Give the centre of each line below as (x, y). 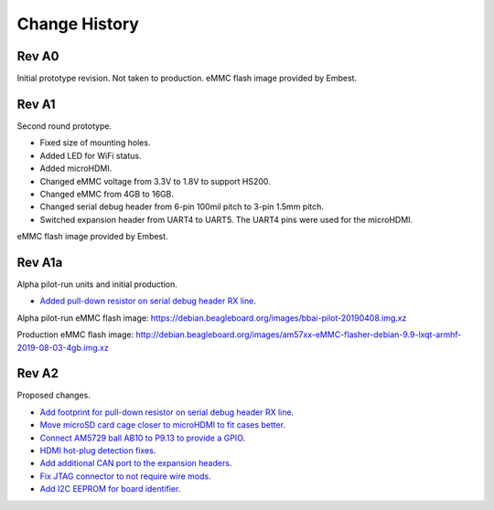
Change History (78, 24)
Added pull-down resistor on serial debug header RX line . (148, 301)
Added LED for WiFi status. (91, 155)
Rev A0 (38, 56)
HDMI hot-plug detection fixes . (98, 451)
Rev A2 (38, 373)
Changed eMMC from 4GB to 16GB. (107, 194)
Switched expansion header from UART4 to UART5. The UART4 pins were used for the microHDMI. (226, 219)
